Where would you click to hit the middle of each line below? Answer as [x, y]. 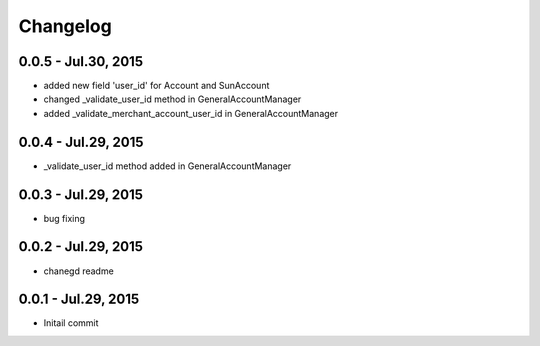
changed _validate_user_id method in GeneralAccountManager [172, 99]
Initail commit [71, 323]
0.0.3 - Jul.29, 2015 [81, 194]
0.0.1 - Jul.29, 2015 [79, 299]
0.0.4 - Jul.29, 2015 [81, 141]
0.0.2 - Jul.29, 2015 [81, 246]
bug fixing [64, 218]
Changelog [65, 26]
